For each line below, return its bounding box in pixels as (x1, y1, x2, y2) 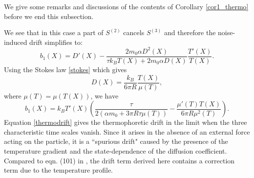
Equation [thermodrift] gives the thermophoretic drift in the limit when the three (4, 117, 247, 127)
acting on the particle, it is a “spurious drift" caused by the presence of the (4, 136, 228, 146)
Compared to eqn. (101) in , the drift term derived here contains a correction (4, 155, 235, 165)
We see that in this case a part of (4, 27, 104, 38)
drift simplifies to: (29, 37, 83, 47)
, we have (90, 90, 119, 100)
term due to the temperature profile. (4, 165, 113, 175)
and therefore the (164, 27, 216, 38)
